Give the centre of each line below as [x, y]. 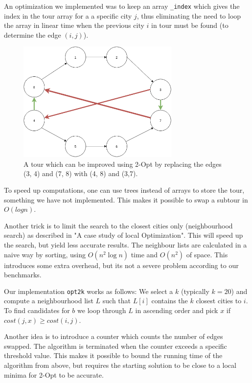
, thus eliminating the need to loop [189, 15]
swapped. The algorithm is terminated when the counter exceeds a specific [115, 346]
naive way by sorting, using [45, 254]
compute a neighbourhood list [49, 301]
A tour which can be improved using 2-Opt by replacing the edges [123, 164]
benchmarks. [23, 275]
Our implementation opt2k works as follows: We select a [89, 291]
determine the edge [33, 34]
